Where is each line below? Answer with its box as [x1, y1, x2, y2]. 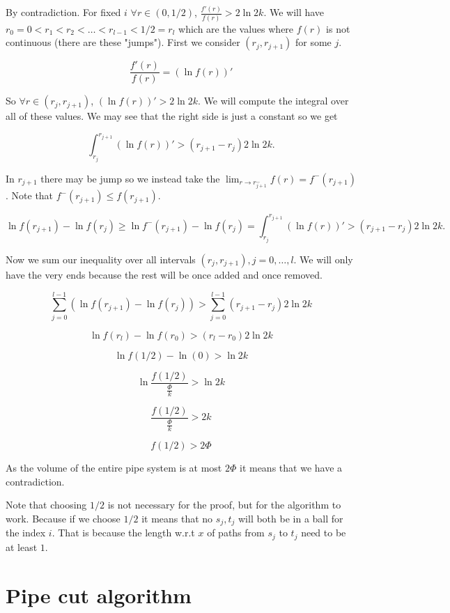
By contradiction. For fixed [6, 5, 121, 20]
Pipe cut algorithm [6, 580, 192, 609]
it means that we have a [239, 460, 343, 475]
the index [6, 525, 46, 540]
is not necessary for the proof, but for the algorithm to [107, 497, 341, 512]
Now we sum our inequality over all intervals [6, 252, 196, 266]
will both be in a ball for [238, 511, 343, 525]
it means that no [141, 511, 213, 525]
